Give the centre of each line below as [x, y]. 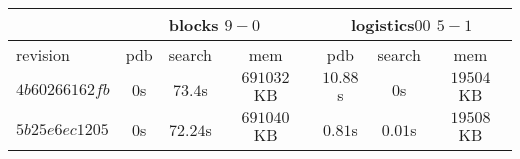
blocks [193, 24]
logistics [382, 24]
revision [43, 54]
